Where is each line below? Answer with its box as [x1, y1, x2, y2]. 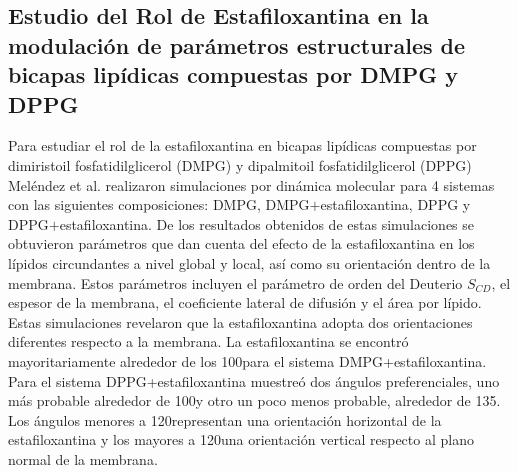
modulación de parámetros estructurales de [8, 29, 466, 60]
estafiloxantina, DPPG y [320, 194, 471, 215]
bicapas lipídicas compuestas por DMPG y [8, 59, 458, 90]
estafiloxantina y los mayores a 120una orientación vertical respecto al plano [8, 429, 474, 450]
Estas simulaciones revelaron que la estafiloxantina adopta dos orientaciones [8, 311, 473, 332]
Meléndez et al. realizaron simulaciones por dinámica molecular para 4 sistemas [8, 174, 495, 195]
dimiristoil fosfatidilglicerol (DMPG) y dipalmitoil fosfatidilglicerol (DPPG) [8, 154, 472, 175]
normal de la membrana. [8, 448, 158, 469]
